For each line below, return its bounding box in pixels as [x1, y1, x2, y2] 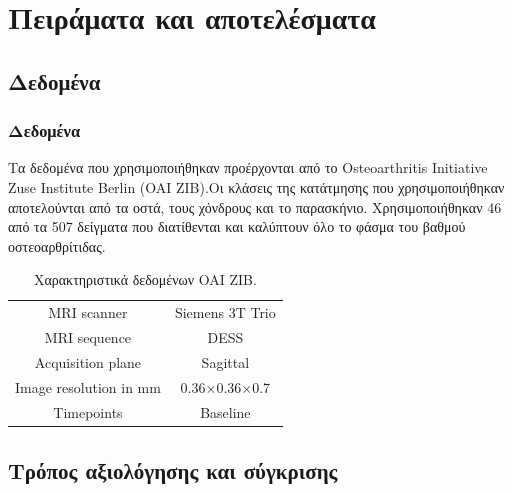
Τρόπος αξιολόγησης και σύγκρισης [8, 455, 338, 486]
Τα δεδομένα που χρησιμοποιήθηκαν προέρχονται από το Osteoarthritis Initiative [8, 157, 488, 178]
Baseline [200, 401, 251, 422]
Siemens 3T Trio [174, 302, 276, 323]
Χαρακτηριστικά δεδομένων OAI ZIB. [33, 269, 257, 290]
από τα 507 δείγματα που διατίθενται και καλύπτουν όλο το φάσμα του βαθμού [8, 216, 466, 237]
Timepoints [53, 401, 123, 422]
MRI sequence [44, 327, 132, 348]
